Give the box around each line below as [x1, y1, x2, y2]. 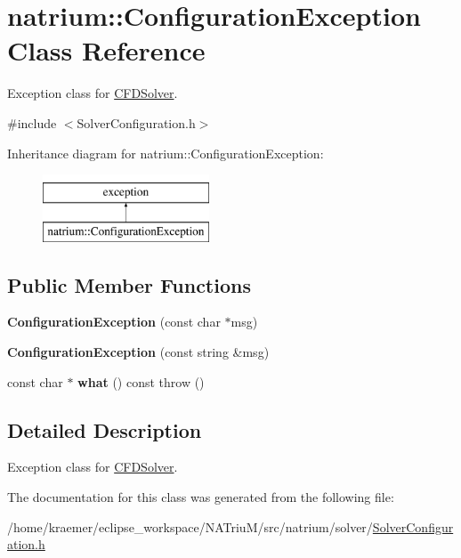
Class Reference [7, 32, 206, 69]
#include [7, 113, 57, 132]
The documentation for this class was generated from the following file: [7, 488, 394, 506]
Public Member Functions [7, 271, 251, 298]
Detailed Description [7, 416, 202, 443]
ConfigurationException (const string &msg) [7, 343, 270, 361]
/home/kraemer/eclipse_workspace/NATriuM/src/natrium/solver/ [7, 517, 373, 536]
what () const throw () [77, 372, 205, 391]
